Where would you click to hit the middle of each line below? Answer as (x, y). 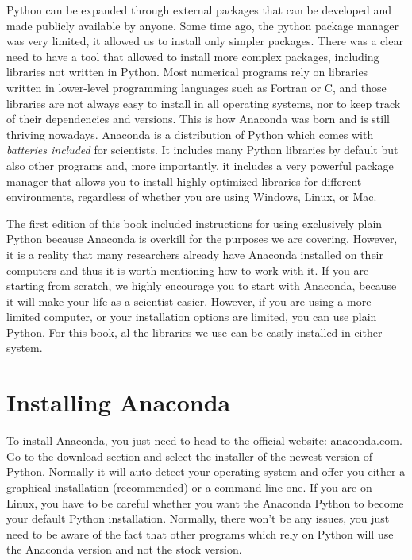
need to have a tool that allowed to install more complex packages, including (193, 56)
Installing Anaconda (119, 402)
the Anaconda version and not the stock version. (124, 549)
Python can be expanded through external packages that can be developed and (199, 10)
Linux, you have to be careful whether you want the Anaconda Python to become (205, 502)
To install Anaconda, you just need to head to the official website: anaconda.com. (204, 440)
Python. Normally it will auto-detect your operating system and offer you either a (206, 471)
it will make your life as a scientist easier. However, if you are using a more (189, 301)
